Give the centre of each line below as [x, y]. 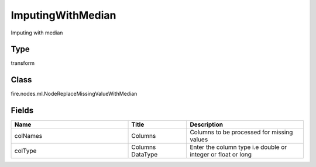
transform [23, 63]
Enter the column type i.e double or [238, 147]
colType [25, 151]
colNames [28, 136]
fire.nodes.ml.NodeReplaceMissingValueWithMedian [74, 94]
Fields [22, 111]
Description [207, 124]
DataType [145, 155]
